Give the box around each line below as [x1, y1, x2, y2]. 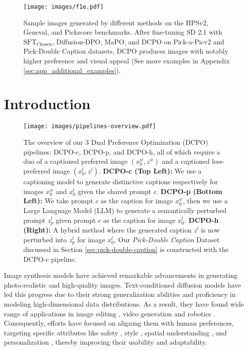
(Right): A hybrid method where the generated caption [23, 225, 192, 235]
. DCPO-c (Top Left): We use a [98, 166, 202, 176]
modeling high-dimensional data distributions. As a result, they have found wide [4, 299, 244, 309]
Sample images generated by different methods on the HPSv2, [23, 17, 209, 27]
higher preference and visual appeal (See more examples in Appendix [23, 56, 230, 66]
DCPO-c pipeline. [23, 253, 76, 264]
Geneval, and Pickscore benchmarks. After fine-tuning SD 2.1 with [23, 27, 222, 37]
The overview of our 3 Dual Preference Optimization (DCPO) [23, 137, 208, 147]
